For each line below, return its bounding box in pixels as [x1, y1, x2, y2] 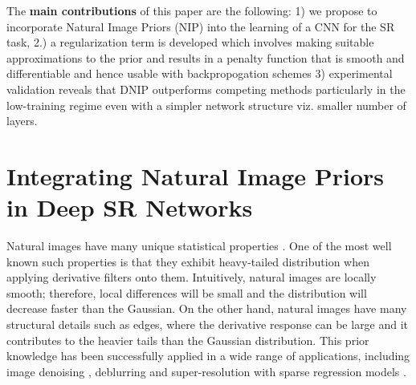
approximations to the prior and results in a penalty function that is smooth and [6, 49, 405, 66]
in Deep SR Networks [6, 191, 253, 224]
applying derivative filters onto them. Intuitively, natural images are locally [6, 269, 377, 286]
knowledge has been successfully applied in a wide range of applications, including [6, 347, 410, 364]
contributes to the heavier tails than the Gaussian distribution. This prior [6, 331, 369, 348]
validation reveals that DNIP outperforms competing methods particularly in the [6, 80, 406, 97]
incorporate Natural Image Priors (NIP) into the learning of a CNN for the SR [6, 18, 395, 34]
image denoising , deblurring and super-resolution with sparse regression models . [6, 363, 406, 379]
